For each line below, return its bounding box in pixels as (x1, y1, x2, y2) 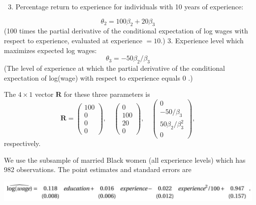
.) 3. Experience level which (160, 35, 244, 45)
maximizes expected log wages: (4, 45, 97, 55)
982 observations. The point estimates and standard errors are (4, 164, 192, 175)
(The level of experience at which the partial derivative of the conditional (4, 62, 225, 73)
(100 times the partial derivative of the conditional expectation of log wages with (4, 26, 248, 36)
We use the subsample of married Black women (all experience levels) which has (4, 154, 246, 165)
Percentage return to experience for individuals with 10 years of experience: (15, 1, 244, 11)
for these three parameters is (64, 89, 150, 99)
